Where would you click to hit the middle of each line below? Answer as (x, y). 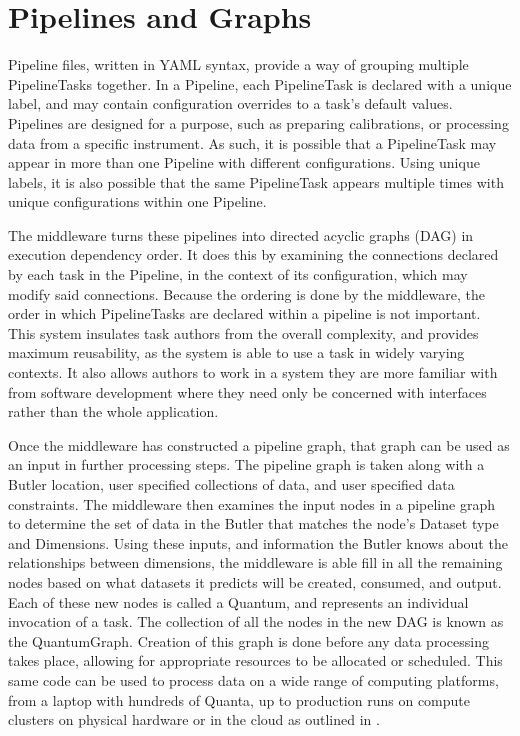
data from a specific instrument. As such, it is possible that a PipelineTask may (252, 142)
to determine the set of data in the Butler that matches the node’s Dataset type (253, 523)
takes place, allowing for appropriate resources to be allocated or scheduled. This (255, 660)
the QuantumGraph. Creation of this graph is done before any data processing (248, 640)
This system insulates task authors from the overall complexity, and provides (243, 332)
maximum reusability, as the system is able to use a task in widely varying (236, 352)
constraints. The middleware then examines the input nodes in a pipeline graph (251, 503)
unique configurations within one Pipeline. (137, 201)
